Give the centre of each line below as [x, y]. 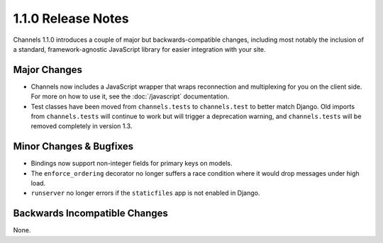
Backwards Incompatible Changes [90, 214]
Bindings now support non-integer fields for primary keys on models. [132, 164]
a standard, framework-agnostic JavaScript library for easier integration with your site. [139, 49]
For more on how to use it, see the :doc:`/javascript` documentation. [130, 96]
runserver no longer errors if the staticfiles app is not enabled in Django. [145, 193]
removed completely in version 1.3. [82, 126]
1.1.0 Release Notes [71, 18]
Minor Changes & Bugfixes [73, 146]
